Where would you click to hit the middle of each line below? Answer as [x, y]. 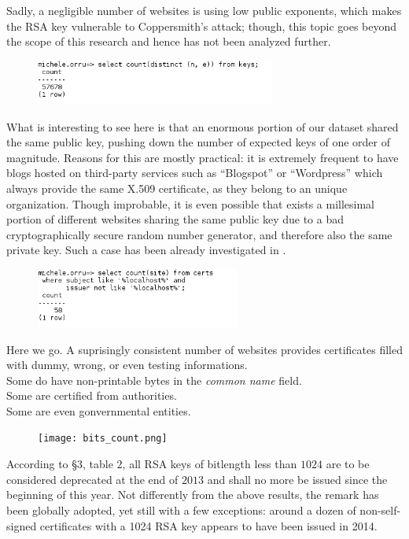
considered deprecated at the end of [92, 479]
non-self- [380, 509]
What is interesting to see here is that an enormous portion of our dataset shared [203, 126]
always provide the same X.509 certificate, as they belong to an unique [177, 188]
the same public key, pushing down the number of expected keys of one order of [199, 142]
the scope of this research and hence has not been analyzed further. [169, 41]
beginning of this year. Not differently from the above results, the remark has [193, 495]
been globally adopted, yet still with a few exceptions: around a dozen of [181, 509]
